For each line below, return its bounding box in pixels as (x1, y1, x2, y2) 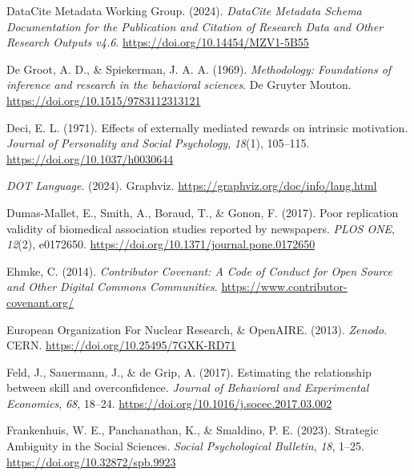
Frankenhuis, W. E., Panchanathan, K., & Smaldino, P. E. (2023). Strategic (6, 422, 379, 438)
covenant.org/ (6, 293, 74, 310)
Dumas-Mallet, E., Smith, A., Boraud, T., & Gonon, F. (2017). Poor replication (6, 204, 399, 220)
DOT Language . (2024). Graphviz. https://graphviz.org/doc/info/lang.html (6, 177, 377, 194)
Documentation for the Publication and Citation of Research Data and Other (6, 18, 384, 34)
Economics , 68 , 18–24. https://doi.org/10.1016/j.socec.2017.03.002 (6, 394, 332, 411)
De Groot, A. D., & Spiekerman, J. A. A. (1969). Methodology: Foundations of (6, 60, 392, 77)
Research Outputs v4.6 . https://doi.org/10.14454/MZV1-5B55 (6, 34, 309, 50)
